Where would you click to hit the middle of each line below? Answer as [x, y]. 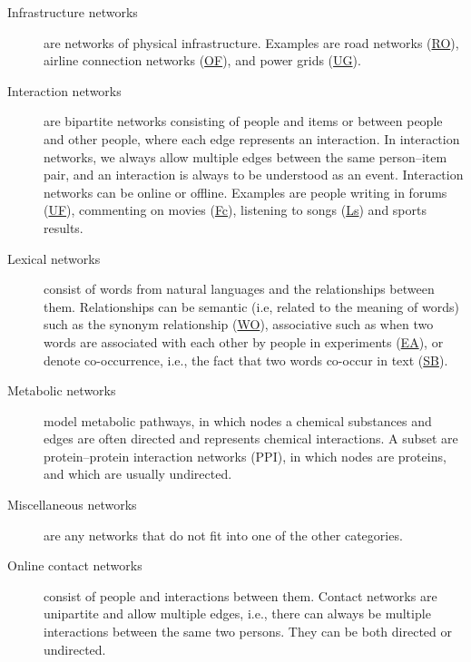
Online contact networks [75, 565]
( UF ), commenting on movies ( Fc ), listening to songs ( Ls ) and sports [235, 210]
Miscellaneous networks [72, 505]
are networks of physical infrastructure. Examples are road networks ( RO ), [251, 42]
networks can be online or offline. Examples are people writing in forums [245, 192]
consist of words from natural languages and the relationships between [239, 289]
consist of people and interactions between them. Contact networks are [240, 595]
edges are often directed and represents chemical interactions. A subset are [251, 438]
